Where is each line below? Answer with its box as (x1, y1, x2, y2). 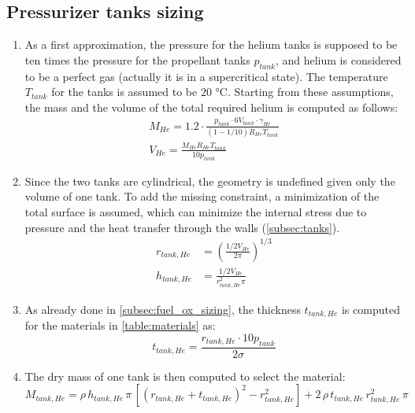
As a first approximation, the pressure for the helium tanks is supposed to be (24, 36, 398, 53)
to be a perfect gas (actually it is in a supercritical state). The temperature (24, 68, 388, 84)
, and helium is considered (275, 51, 402, 68)
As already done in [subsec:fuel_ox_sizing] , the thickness (24, 301, 301, 317)
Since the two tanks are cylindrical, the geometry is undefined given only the (24, 172, 395, 189)
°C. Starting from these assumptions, (215, 83, 394, 100)
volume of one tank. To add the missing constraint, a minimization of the (24, 188, 380, 205)
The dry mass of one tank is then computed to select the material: (24, 367, 346, 384)
